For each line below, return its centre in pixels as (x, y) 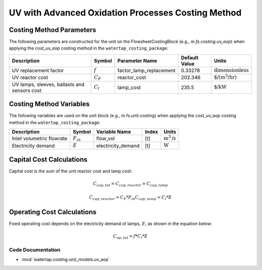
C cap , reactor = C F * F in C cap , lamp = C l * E (131, 198)
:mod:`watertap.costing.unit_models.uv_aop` (65, 259)
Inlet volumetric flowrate (40, 138)
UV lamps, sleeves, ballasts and (48, 84)
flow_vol (106, 138)
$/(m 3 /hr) (225, 77)
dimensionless (231, 70)
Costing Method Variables (49, 104)
